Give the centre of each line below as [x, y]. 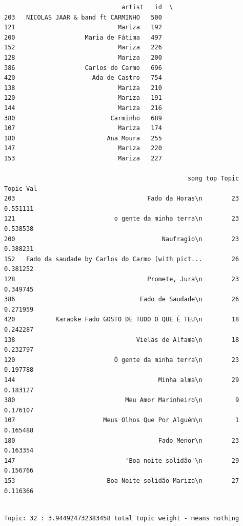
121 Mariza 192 [83, 28]
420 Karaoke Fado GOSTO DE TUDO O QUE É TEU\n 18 [122, 320]
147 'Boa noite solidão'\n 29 [122, 460]
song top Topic [213, 179]
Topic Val [21, 188]
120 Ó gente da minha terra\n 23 [122, 360]
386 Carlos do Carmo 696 [83, 68]
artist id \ [147, 7]
